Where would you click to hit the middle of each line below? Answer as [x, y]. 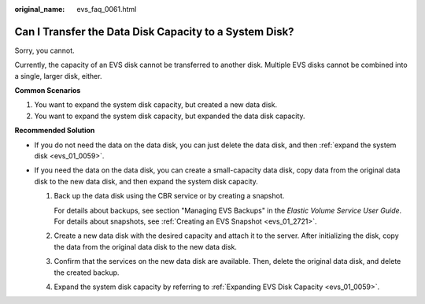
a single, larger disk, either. [58, 76]
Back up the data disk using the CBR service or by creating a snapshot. [169, 196]
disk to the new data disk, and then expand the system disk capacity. [146, 181]
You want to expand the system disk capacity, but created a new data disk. [156, 105]
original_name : [40, 9]
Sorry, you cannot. [44, 50]
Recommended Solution [55, 131]
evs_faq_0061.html [107, 9]
